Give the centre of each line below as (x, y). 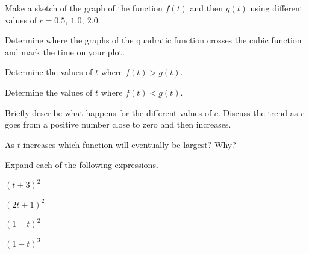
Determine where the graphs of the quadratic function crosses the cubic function (153, 40)
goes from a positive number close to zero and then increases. (118, 124)
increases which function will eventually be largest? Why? (130, 144)
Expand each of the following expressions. (82, 165)
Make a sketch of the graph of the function (84, 8)
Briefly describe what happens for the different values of (108, 112)
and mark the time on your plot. (65, 51)
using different (276, 8)
